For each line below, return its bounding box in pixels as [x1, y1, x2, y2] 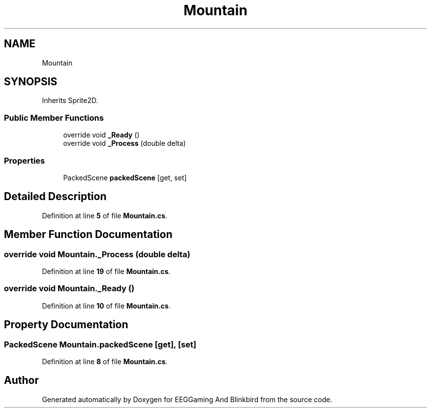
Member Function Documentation [4, 228, 173, 241]
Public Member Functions [4, 112, 104, 123]
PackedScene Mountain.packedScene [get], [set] [4, 339, 196, 349]
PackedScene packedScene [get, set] [63, 173, 187, 182]
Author [4, 374, 39, 387]
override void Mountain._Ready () [4, 283, 135, 294]
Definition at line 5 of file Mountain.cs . [42, 211, 167, 220]
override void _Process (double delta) [63, 139, 186, 148]
